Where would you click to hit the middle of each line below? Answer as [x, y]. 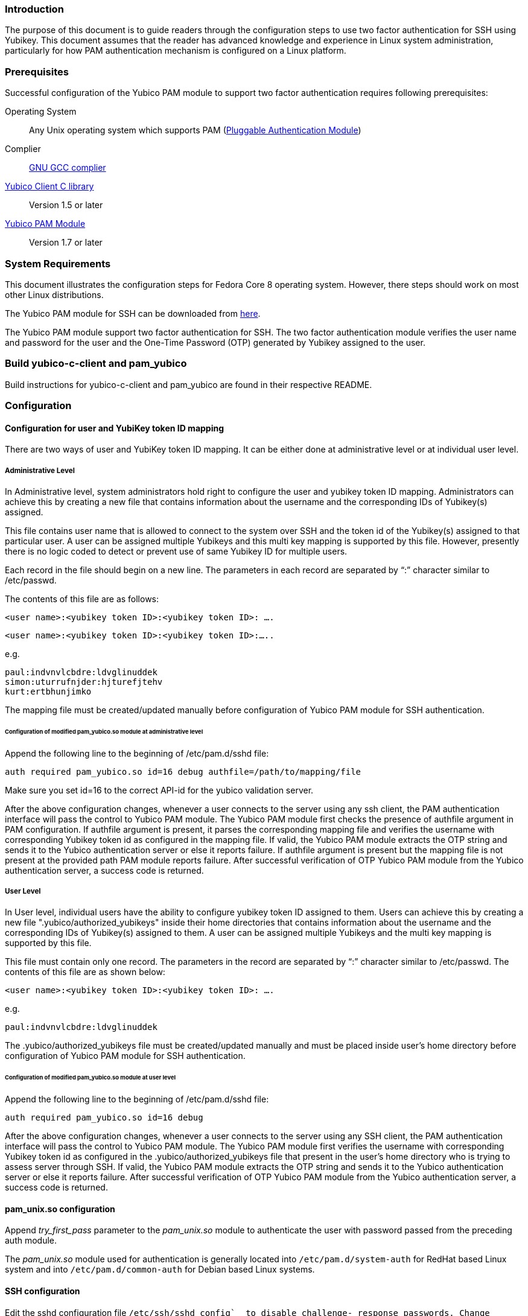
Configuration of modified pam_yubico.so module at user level [91, 1078]
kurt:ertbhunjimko [48, 691]
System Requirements [58, 263]
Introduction [34, 9]
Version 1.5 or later [66, 205]
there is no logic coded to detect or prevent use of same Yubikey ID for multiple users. [176, 551]
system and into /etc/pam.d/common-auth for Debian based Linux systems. [160, 1270]
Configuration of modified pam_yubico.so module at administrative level [104, 731]
